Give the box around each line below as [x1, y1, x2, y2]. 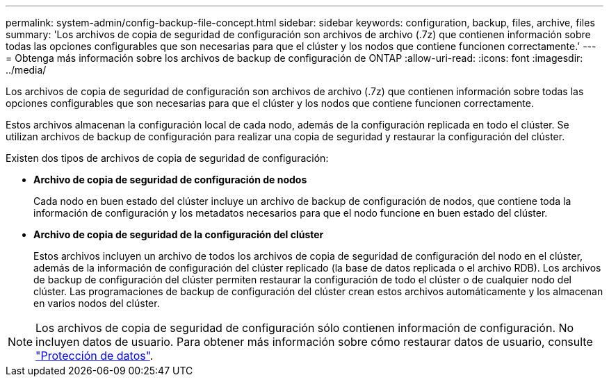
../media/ [6, 64, 47, 76]
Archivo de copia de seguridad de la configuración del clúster [33, 229, 324, 240]
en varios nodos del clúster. [33, 297, 160, 309]
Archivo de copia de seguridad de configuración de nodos [33, 174, 307, 185]
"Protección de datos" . [35, 349, 154, 363]
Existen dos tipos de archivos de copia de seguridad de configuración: [6, 152, 329, 164]
